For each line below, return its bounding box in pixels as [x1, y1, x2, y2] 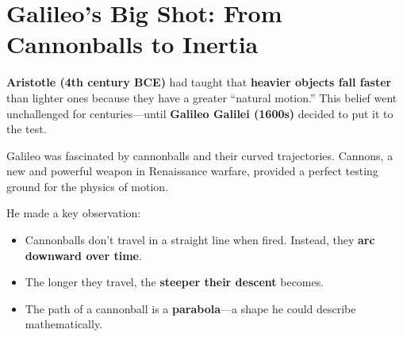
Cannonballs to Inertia [6, 28, 259, 60]
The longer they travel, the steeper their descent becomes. [25, 274, 324, 290]
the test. [6, 121, 47, 137]
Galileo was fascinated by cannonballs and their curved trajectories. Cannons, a [6, 147, 393, 163]
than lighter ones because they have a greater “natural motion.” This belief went [6, 89, 397, 105]
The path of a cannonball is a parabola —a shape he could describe [25, 300, 356, 316]
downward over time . [25, 247, 142, 263]
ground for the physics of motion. [6, 178, 169, 194]
